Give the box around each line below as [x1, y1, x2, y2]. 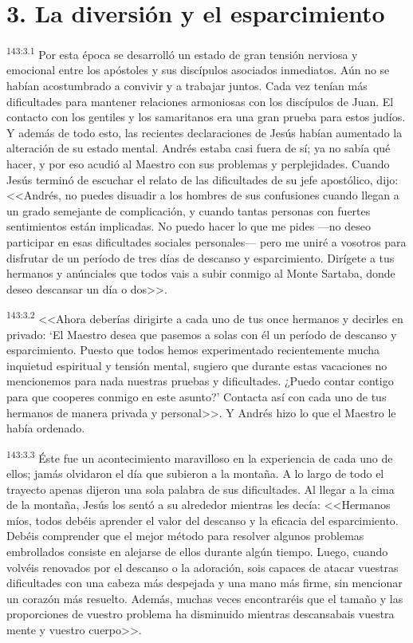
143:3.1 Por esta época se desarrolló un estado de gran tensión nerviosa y [6, 44, 358, 62]
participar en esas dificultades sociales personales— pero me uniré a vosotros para [6, 233, 407, 250]
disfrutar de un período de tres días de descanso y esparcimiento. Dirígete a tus [6, 249, 395, 266]
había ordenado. [6, 420, 85, 436]
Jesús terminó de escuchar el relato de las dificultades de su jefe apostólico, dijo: [6, 171, 399, 187]
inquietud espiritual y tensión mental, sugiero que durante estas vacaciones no [6, 357, 387, 373]
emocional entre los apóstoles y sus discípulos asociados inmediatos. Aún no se [6, 61, 390, 78]
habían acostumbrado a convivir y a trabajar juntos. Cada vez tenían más [6, 77, 368, 93]
